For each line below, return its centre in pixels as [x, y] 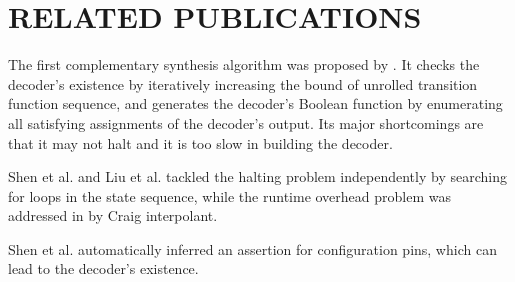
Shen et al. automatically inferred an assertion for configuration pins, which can [252, 248]
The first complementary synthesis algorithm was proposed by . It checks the [244, 64]
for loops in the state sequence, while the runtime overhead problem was [229, 195]
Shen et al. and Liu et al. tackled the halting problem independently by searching [257, 176]
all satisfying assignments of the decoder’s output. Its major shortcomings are [246, 122]
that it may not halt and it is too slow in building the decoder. [200, 142]
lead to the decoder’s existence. [103, 268]
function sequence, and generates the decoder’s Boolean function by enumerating [255, 103]
